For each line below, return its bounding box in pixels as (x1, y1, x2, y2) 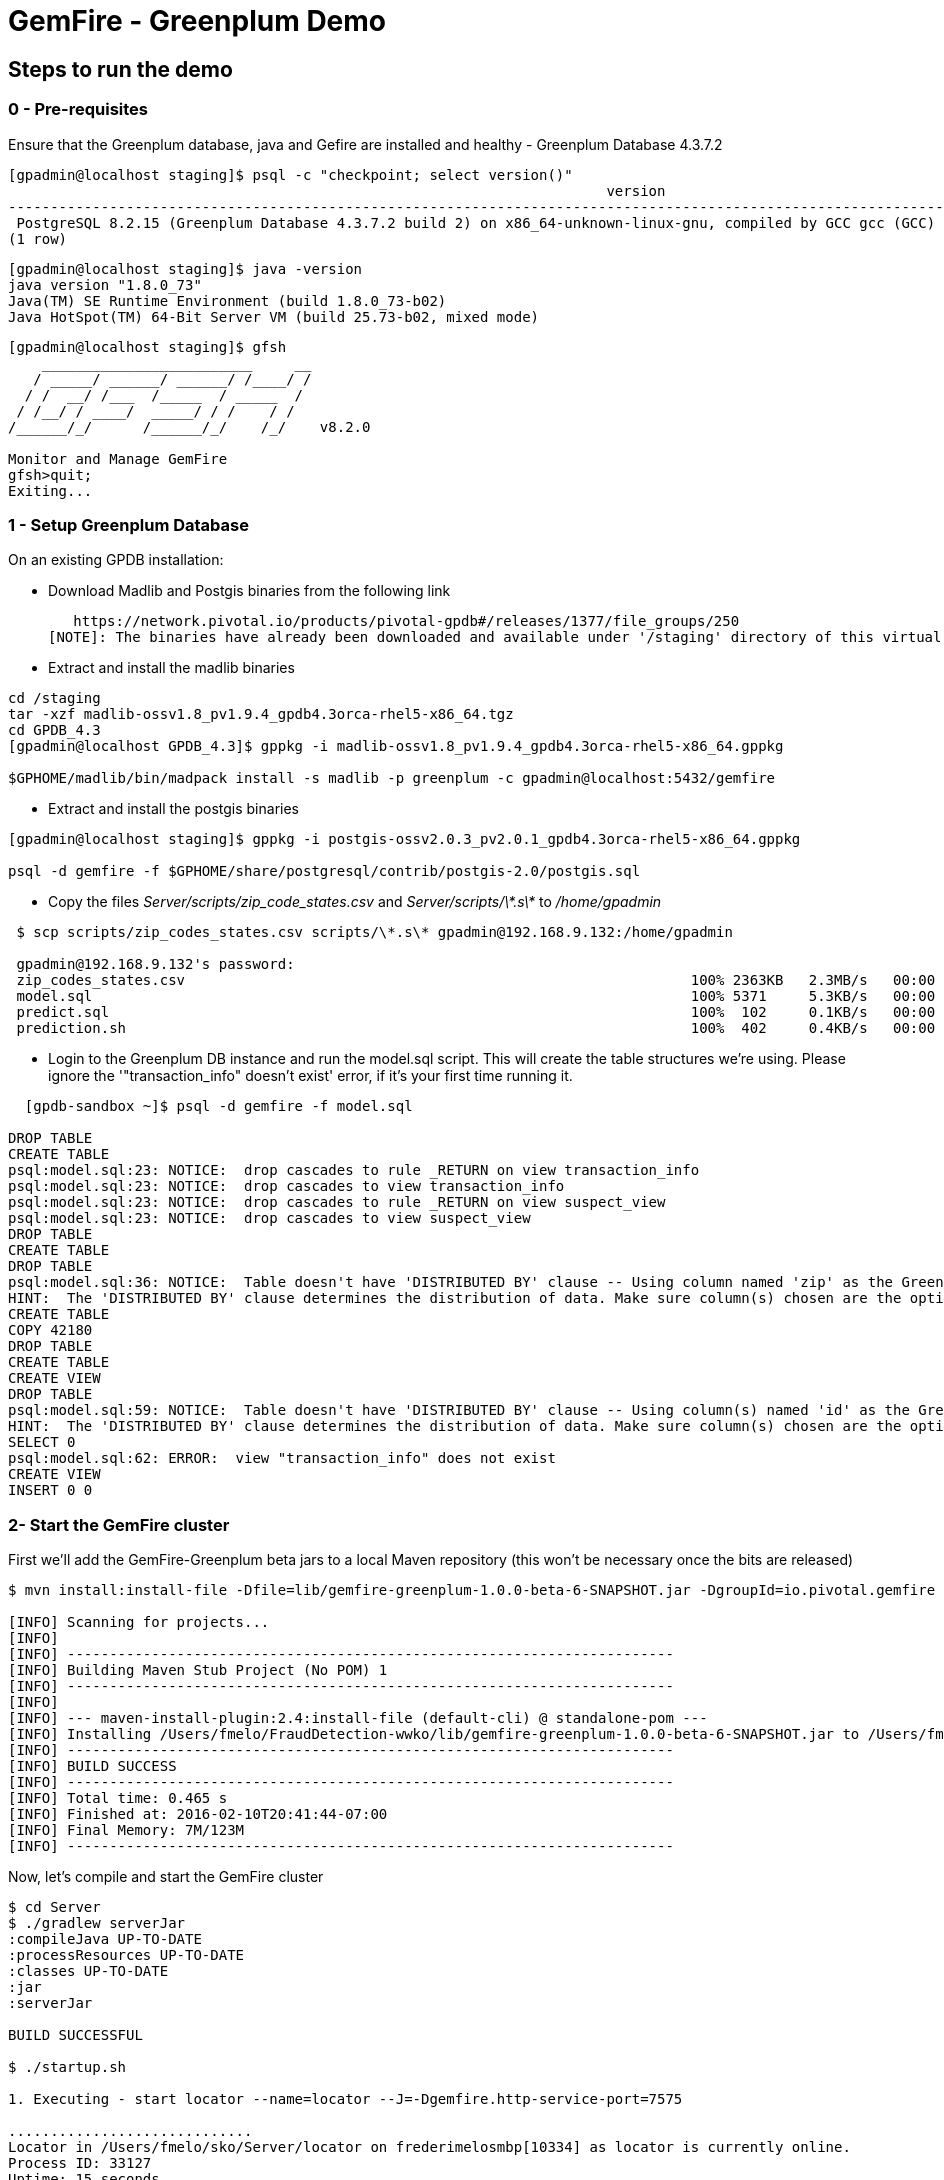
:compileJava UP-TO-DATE (8, 1931, 202, 1948)
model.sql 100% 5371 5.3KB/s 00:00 (16, 988, 936, 1005)
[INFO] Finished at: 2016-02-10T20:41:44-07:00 (8, 1806, 388, 1823)
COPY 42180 (8, 1322, 93, 1339)
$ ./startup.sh (8, 2059, 127, 2076)
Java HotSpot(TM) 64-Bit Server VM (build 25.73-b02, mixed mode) (8, 308, 540, 325)
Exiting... (8, 482, 93, 499)
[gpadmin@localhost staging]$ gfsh (8, 338, 287, 355)
